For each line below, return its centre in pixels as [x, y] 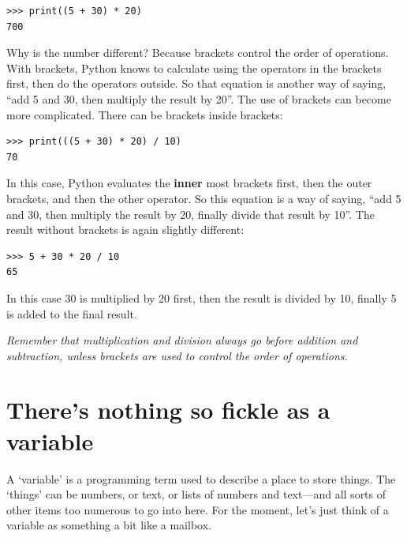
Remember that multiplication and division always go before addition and [182, 340]
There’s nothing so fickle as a [168, 410]
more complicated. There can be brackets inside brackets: [145, 114]
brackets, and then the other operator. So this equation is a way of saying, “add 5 [204, 198]
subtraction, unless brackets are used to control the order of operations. [177, 355]
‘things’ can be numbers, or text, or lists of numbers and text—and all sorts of [196, 494]
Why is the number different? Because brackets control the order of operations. [198, 53]
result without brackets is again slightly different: [125, 229]
